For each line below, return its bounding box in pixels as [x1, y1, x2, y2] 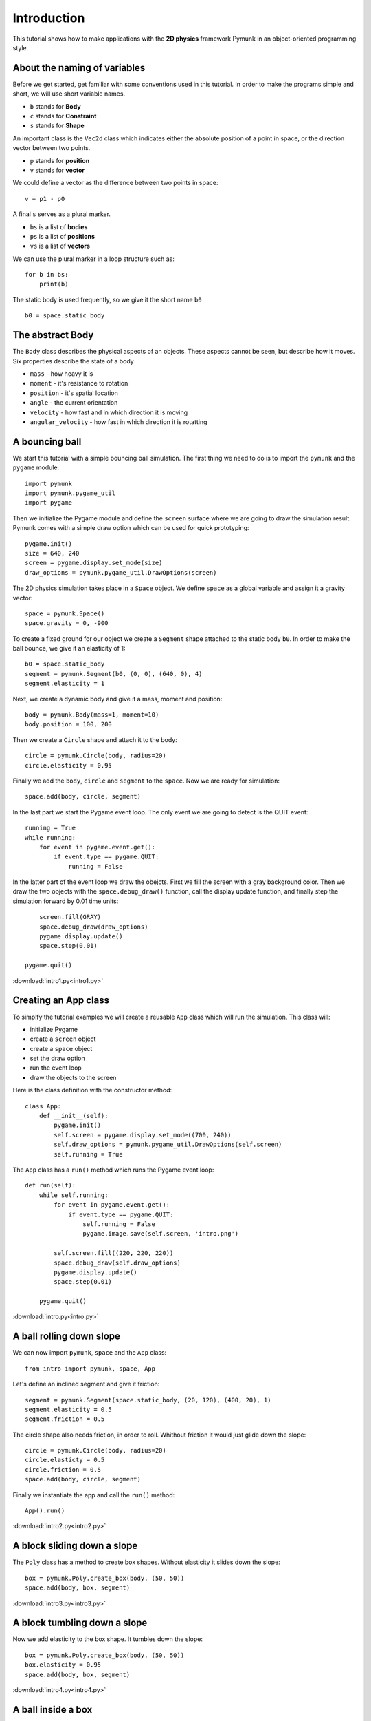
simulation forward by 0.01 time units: [12, 897, 119, 905]
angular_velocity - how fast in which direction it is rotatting [30, 417, 207, 426]
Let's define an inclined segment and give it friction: [12, 1380, 160, 1389]
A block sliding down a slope [12, 1540, 138, 1552]
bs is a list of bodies [30, 222, 88, 231]
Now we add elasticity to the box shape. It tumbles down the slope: [12, 1635, 203, 1643]
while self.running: [38, 1191, 109, 1199]
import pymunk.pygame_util [25, 489, 116, 497]
